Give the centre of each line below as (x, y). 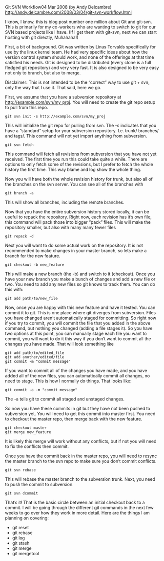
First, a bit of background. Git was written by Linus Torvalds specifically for (81, 47)
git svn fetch (20, 145)
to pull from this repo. (27, 107)
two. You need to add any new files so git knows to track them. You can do (80, 284)
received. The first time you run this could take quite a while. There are (76, 159)
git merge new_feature (28, 432)
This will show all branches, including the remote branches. (65, 202)
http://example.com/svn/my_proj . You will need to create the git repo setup (80, 102)
